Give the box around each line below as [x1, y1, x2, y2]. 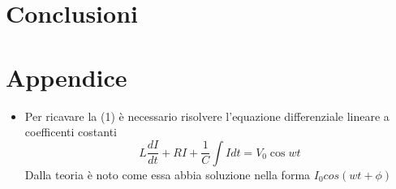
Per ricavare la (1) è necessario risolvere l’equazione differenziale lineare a [24, 107, 390, 124]
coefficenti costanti [24, 123, 118, 140]
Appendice [6, 60, 127, 93]
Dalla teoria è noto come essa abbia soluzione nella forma [24, 165, 311, 183]
